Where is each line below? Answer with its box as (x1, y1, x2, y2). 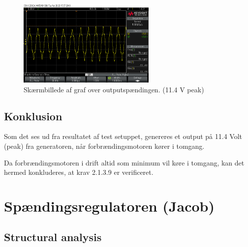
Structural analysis (4, 229, 102, 245)
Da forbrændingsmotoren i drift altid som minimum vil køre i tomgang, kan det (4, 157, 245, 167)
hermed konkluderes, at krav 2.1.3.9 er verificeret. (4, 167, 154, 177)
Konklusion (4, 108, 62, 123)
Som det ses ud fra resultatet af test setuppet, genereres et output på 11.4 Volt (4, 131, 242, 141)
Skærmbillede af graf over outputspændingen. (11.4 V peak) (24, 84, 204, 94)
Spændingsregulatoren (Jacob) (4, 195, 215, 216)
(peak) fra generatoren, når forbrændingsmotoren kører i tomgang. (4, 140, 205, 151)
